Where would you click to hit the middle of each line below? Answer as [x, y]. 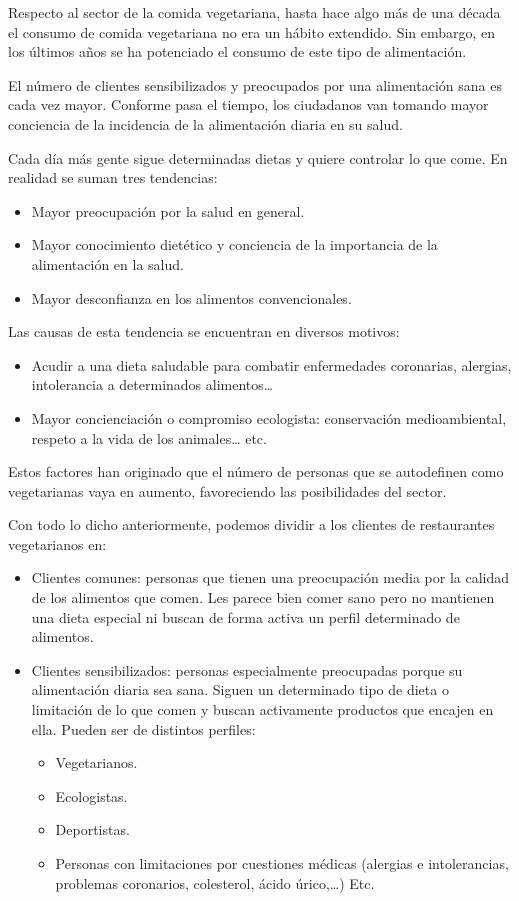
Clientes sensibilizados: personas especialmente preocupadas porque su [247, 669]
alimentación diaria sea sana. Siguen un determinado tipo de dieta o [240, 689]
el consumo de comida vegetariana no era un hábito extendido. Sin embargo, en [252, 31]
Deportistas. [92, 829]
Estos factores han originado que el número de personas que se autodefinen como [256, 471]
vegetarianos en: [57, 543]
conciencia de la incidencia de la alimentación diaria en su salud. [205, 123]
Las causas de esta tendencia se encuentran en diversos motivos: [204, 331]
